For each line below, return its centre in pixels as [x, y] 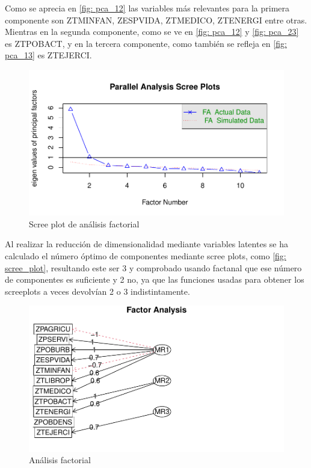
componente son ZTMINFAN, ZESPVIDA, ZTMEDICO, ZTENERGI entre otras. [156, 20]
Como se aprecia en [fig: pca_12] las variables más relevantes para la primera [147, 8]
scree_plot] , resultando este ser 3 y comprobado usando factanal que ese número [153, 267]
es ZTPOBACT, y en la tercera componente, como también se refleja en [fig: [146, 43]
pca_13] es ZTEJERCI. [48, 55]
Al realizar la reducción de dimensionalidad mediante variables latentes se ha [147, 244]
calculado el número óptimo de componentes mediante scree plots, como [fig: [146, 255]
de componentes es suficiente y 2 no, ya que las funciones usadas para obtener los [155, 279]
